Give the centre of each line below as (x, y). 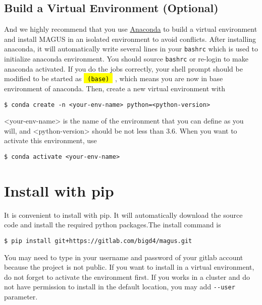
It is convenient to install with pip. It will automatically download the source (123, 215)
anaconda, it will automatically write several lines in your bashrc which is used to (131, 49)
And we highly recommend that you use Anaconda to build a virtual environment (131, 29)
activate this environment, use (50, 140)
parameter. (21, 297)
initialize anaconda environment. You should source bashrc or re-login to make (126, 59)
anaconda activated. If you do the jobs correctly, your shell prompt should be (123, 68)
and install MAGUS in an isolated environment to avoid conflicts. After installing (130, 39)
